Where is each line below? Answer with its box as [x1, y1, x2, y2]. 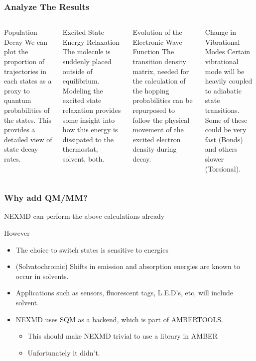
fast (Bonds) [205, 134, 243, 144]
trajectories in [4, 66, 46, 76]
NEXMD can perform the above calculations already [4, 211, 165, 221]
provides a [4, 124, 35, 135]
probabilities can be [132, 95, 193, 105]
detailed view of [4, 134, 52, 144]
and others [205, 144, 238, 154]
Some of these [205, 114, 248, 125]
